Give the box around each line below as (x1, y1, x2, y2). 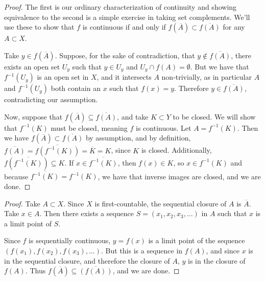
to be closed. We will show (173, 111, 256, 122)
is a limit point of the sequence (148, 235, 245, 246)
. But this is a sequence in (101, 245, 183, 255)
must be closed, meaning (51, 122, 128, 133)
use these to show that (4, 21, 75, 32)
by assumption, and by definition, (85, 132, 191, 143)
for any (223, 21, 245, 32)
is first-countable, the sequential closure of (94, 198, 227, 208)
